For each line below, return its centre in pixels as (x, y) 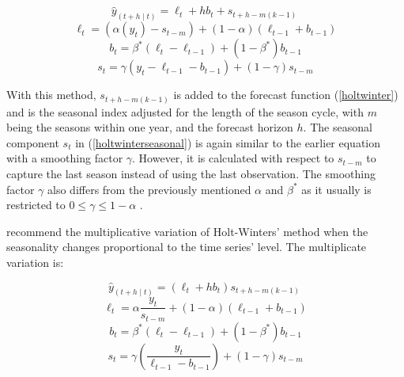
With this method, (51, 95)
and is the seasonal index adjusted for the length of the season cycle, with (185, 111)
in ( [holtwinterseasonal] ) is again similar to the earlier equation (228, 142)
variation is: (35, 262)
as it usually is (336, 189)
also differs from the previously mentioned (149, 189)
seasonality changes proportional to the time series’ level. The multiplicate (187, 247)
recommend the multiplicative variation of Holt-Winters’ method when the (187, 231)
